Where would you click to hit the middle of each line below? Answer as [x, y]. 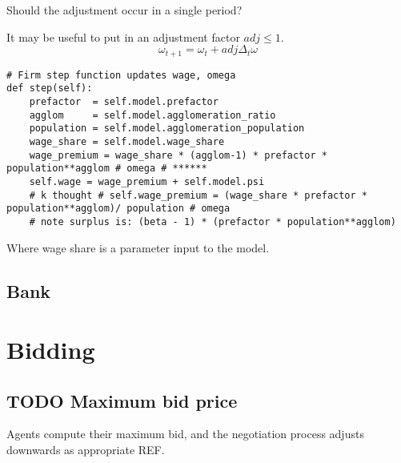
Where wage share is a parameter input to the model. [138, 247]
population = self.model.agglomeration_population [167, 129]
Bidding [51, 350]
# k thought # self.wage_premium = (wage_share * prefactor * [198, 195]
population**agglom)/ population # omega [118, 209]
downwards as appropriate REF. [86, 450]
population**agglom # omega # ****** [107, 169]
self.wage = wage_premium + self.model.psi [147, 181]
